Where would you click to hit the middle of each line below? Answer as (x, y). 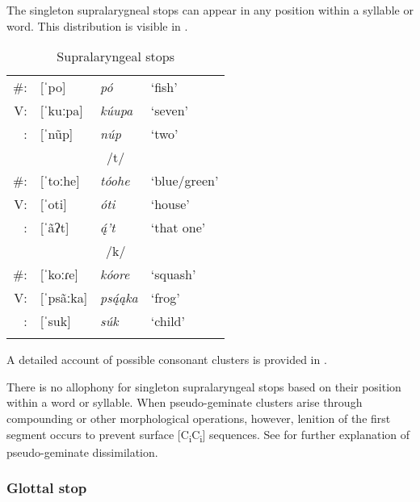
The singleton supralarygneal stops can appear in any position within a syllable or (210, 10)
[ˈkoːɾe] (59, 274)
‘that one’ (178, 228)
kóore (115, 274)
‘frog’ (165, 298)
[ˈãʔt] (55, 228)
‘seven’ (170, 111)
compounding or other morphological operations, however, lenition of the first (199, 418)
